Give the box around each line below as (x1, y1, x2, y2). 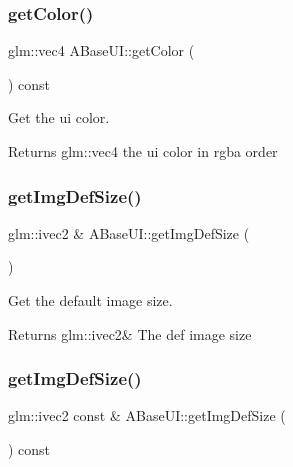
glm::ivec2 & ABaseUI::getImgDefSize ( (8, 222, 250, 243)
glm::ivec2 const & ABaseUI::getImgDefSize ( (8, 405, 286, 426)
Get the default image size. (8, 290, 173, 310)
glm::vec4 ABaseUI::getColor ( (8, 40, 195, 61)
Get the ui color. (8, 107, 110, 128)
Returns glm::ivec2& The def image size (8, 323, 252, 344)
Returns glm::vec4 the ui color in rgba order (8, 141, 278, 161)
